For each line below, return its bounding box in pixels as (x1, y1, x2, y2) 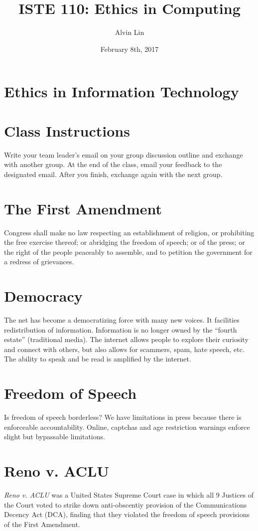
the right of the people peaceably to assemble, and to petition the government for (4, 246, 253, 257)
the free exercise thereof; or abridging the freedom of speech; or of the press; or (4, 237, 245, 247)
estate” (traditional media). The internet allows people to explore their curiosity (4, 334, 249, 345)
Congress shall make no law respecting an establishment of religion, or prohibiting (4, 227, 255, 237)
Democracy (4, 286, 83, 306)
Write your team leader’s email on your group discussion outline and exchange (4, 149, 243, 160)
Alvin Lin (115, 27, 144, 37)
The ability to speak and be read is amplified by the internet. (4, 354, 191, 364)
